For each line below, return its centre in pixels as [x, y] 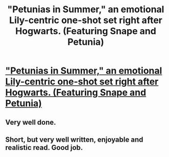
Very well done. [31, 122]
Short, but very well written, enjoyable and [74, 139]
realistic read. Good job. [44, 148]
